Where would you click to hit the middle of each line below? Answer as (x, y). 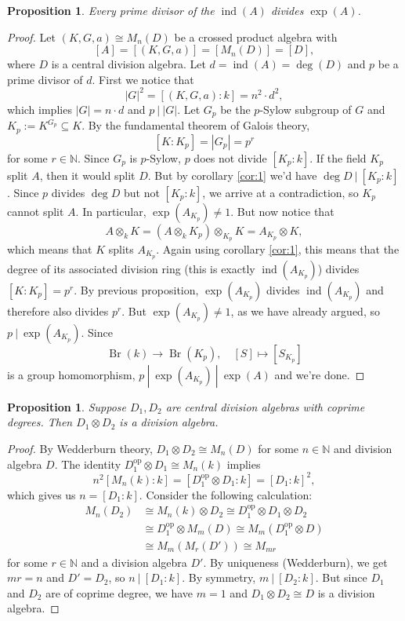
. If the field (338, 157)
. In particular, (111, 211)
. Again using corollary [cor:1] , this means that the (278, 248)
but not (141, 192)
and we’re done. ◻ (320, 374)
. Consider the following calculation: (226, 494)
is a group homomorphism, (71, 374)
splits (121, 248)
